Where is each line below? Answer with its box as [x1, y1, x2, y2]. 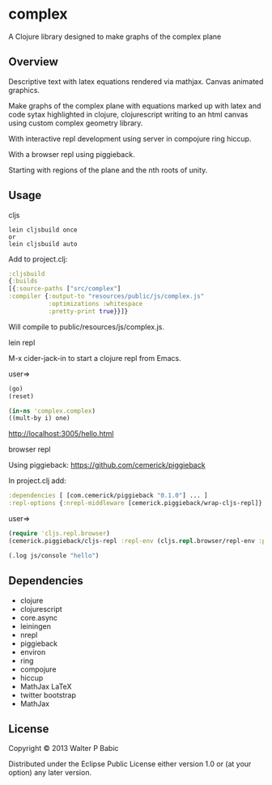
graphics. [8, 85, 40, 95]
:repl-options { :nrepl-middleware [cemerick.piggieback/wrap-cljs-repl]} [8, 499, 263, 507]
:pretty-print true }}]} [48, 307, 129, 316]
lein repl [8, 337, 36, 347]
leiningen [19, 621, 51, 631]
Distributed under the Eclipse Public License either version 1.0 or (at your [8, 759, 252, 769]
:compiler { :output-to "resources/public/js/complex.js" [8, 292, 205, 300]
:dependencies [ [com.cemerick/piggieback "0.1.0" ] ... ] [8, 491, 208, 500]
